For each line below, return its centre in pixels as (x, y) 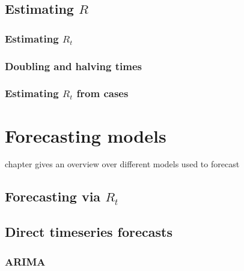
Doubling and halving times (73, 66)
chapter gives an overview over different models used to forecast (122, 164)
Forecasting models (86, 135)
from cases (102, 93)
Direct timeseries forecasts (89, 232)
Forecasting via (53, 196)
